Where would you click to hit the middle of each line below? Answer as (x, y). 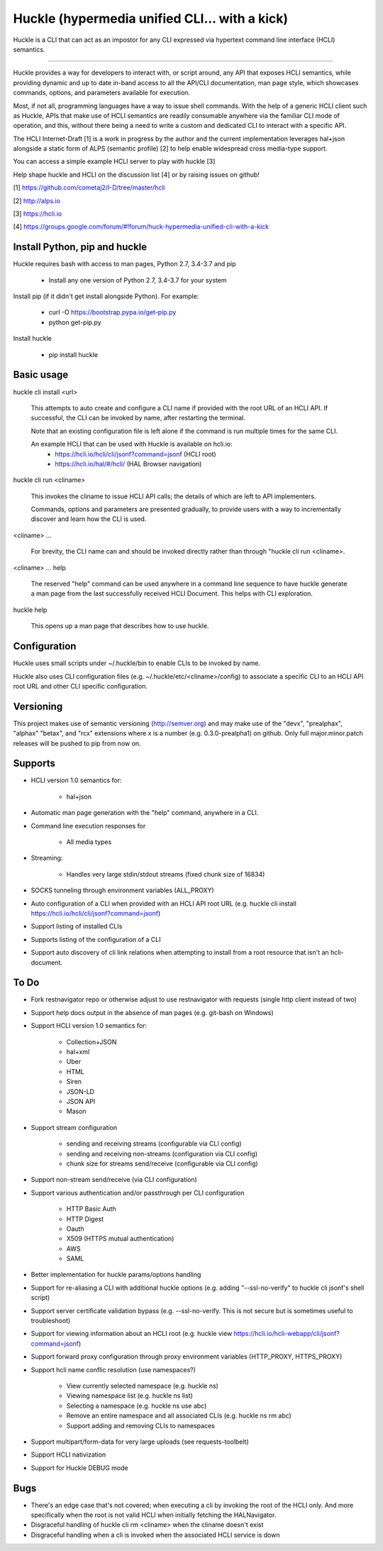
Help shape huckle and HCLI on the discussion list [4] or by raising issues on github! (137, 175)
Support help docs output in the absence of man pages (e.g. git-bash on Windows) (152, 1012)
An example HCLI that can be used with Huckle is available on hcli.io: (132, 444)
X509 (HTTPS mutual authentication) (120, 1239)
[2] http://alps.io (37, 201)
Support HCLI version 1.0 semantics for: (89, 1026)
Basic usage (41, 375)
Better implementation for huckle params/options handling (116, 1275)
